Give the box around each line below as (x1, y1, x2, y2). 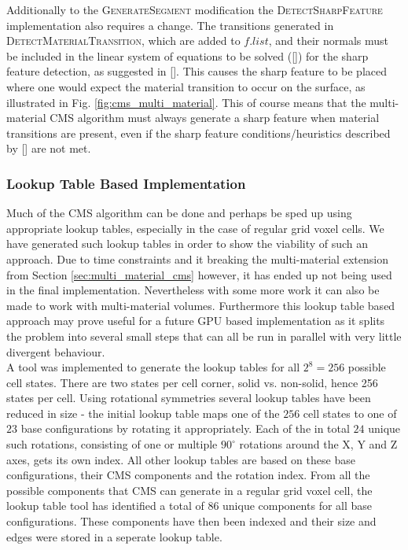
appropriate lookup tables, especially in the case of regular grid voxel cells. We (6, 220, 384, 236)
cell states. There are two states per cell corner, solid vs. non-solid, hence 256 (6, 374, 378, 390)
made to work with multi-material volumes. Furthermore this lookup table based (6, 297, 395, 313)
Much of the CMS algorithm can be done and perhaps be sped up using (6, 205, 352, 221)
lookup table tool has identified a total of (6, 497, 204, 514)
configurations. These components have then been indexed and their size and (6, 513, 377, 530)
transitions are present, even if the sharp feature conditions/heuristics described (6, 124, 391, 141)
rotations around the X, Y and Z (239, 436, 398, 452)
